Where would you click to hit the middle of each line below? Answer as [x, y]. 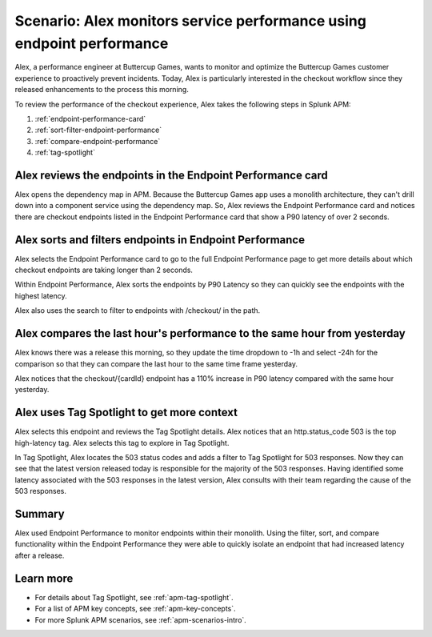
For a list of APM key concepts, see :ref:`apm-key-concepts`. [135, 609]
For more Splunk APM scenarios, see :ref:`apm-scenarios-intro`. [141, 619]
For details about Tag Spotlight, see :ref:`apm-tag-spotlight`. [134, 597]
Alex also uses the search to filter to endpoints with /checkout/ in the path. [138, 310]
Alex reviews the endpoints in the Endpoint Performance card [171, 175]
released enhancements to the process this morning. [102, 90]
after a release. [40, 555]
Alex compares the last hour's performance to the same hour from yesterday [210, 333]
